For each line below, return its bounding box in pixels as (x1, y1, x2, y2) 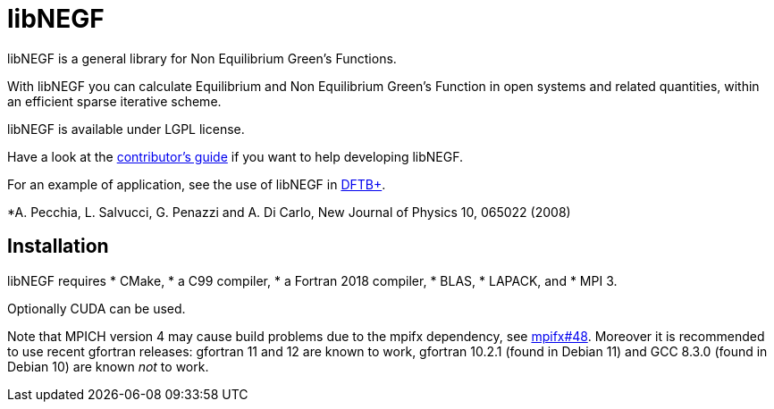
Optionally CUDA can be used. (7, 300, 186, 316)
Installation (7, 235, 109, 258)
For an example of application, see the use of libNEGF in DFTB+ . (7, 176, 386, 192)
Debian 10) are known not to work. (7, 358, 209, 374)
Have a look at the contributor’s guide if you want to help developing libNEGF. (7, 148, 464, 164)
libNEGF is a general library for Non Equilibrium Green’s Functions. (7, 50, 397, 66)
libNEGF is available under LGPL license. (7, 121, 245, 137)
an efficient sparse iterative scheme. (7, 93, 222, 109)
